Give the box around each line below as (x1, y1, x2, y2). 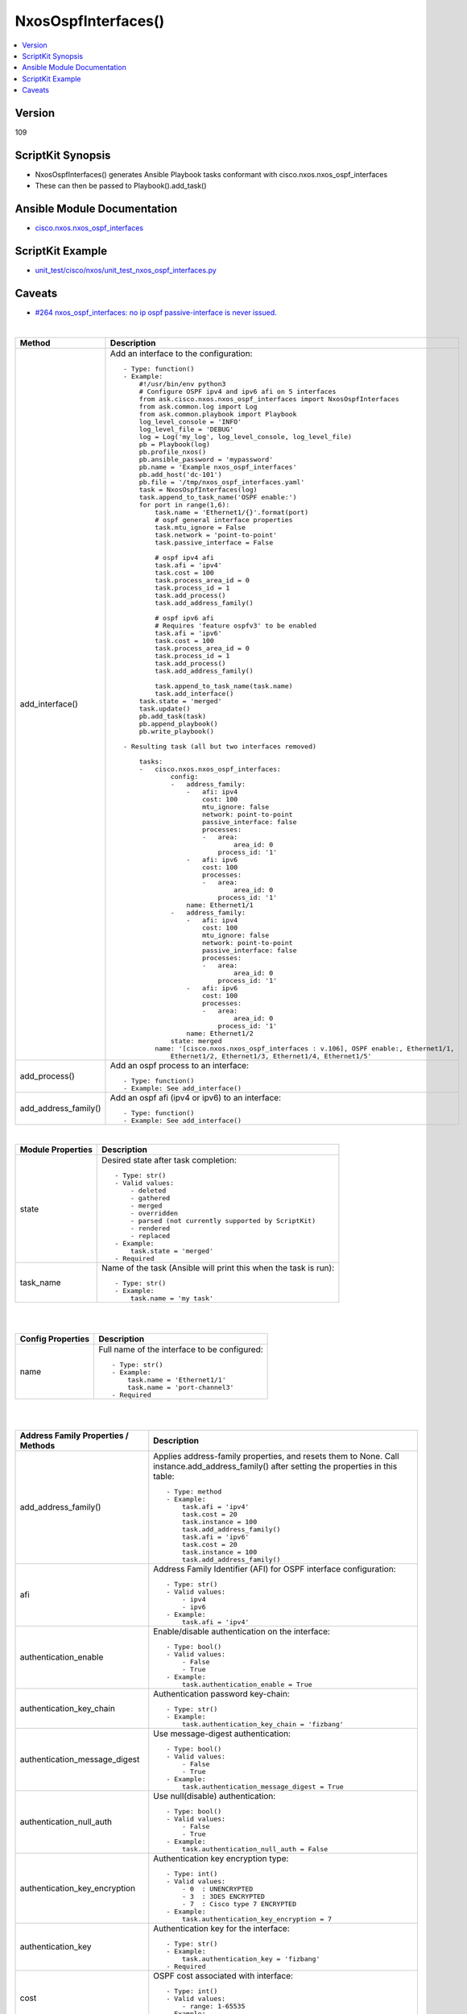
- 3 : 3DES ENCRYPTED (181, 1892, 266, 1900)
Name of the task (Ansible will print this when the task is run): (101, 1262, 335, 1274)
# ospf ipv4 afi (154, 553, 215, 562)
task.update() (138, 704, 191, 713)
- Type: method (166, 1487, 222, 1496)
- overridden (130, 1209, 179, 1218)
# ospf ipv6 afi (154, 613, 215, 622)
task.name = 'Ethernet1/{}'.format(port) (154, 508, 309, 516)
